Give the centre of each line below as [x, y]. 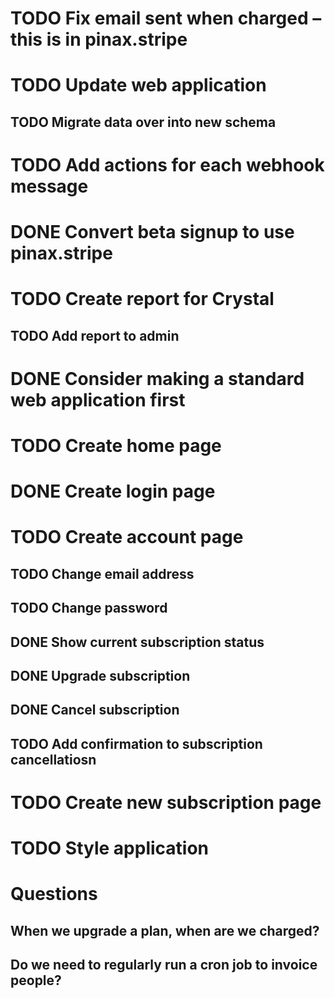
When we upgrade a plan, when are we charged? [165, 930]
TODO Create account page [127, 537]
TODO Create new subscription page [166, 803]
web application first [98, 399]
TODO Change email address [102, 573]
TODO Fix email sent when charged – [166, 18]
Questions [54, 894]
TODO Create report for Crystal [142, 299]
